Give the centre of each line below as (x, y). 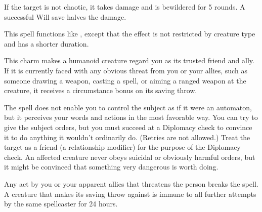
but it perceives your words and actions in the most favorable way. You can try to (131, 117)
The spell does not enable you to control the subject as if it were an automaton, (128, 107)
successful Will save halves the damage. (65, 16)
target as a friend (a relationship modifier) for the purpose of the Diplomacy (122, 147)
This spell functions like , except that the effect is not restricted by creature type (130, 34)
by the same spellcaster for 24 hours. (61, 204)
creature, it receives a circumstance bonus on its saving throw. (101, 90)
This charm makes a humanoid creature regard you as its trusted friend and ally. (129, 60)
